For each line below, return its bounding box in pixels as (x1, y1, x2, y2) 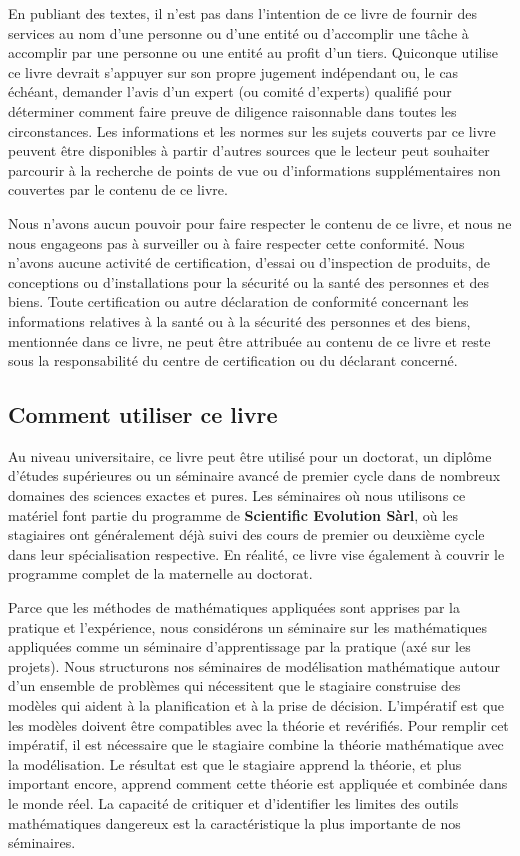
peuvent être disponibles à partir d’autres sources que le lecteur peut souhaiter (8, 140, 490, 161)
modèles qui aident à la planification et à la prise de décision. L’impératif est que (8, 695, 505, 716)
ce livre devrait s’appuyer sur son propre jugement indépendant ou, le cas (8, 61, 459, 82)
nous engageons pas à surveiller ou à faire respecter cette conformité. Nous (8, 232, 465, 253)
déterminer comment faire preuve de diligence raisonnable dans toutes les (8, 100, 457, 121)
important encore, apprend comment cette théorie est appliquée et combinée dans (8, 773, 508, 794)
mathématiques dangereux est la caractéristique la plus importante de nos (8, 812, 461, 833)
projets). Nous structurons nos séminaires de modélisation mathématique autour (8, 655, 500, 676)
